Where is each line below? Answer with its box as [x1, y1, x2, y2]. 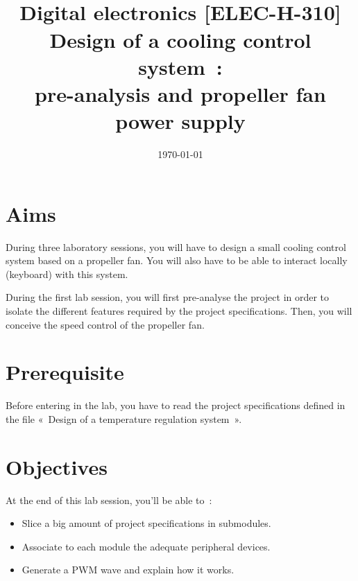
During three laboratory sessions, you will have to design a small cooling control [6, 239, 346, 254]
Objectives [6, 452, 108, 480]
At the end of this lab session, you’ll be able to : [6, 492, 212, 507]
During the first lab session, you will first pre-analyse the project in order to [6, 290, 330, 304]
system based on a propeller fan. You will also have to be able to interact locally [6, 253, 348, 268]
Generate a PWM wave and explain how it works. [22, 562, 235, 577]
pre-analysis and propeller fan [35, 79, 326, 107]
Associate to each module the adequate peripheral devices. [22, 539, 271, 553]
